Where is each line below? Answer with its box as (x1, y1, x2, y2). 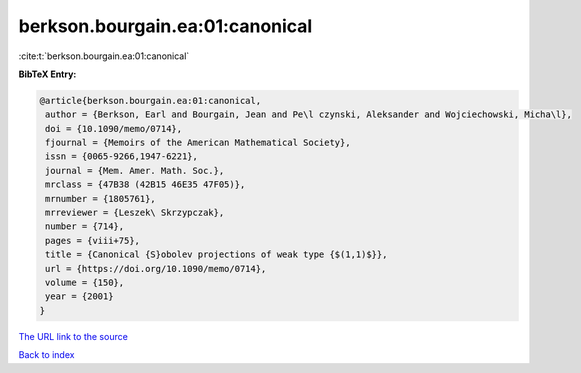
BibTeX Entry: (18, 68, 77, 80)
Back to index (18, 349, 75, 361)
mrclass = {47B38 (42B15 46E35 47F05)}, (45, 179, 246, 190)
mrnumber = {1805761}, (45, 193, 157, 204)
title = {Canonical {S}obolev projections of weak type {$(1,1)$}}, (45, 249, 388, 260)
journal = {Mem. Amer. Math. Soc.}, (45, 165, 225, 176)
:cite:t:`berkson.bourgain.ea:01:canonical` (18, 50, 190, 62)
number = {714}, (45, 221, 125, 232)
